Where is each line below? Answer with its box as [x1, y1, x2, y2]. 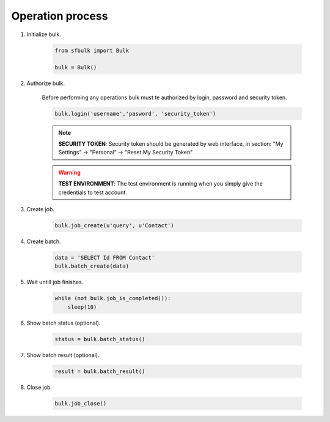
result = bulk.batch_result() [54, 367, 145, 375]
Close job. [26, 383, 52, 391]
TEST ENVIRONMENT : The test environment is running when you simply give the [58, 180, 263, 187]
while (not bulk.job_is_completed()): [54, 295, 171, 302]
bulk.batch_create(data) [54, 263, 130, 269]
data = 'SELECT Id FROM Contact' [54, 254, 155, 261]
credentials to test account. [58, 189, 128, 196]
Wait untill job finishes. [26, 279, 84, 286]
